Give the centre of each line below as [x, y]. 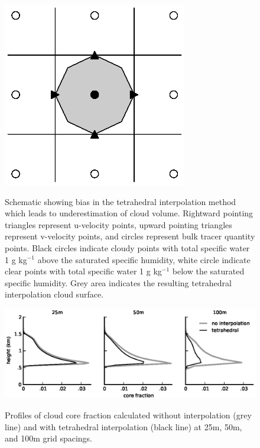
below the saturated [208, 271]
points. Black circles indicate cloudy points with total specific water [127, 247]
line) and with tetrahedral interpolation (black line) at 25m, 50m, [123, 426]
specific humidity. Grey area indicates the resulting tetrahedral [118, 282]
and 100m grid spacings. [48, 438]
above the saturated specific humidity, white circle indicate [144, 259]
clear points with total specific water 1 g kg [83, 271]
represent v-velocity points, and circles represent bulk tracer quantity [130, 236]
